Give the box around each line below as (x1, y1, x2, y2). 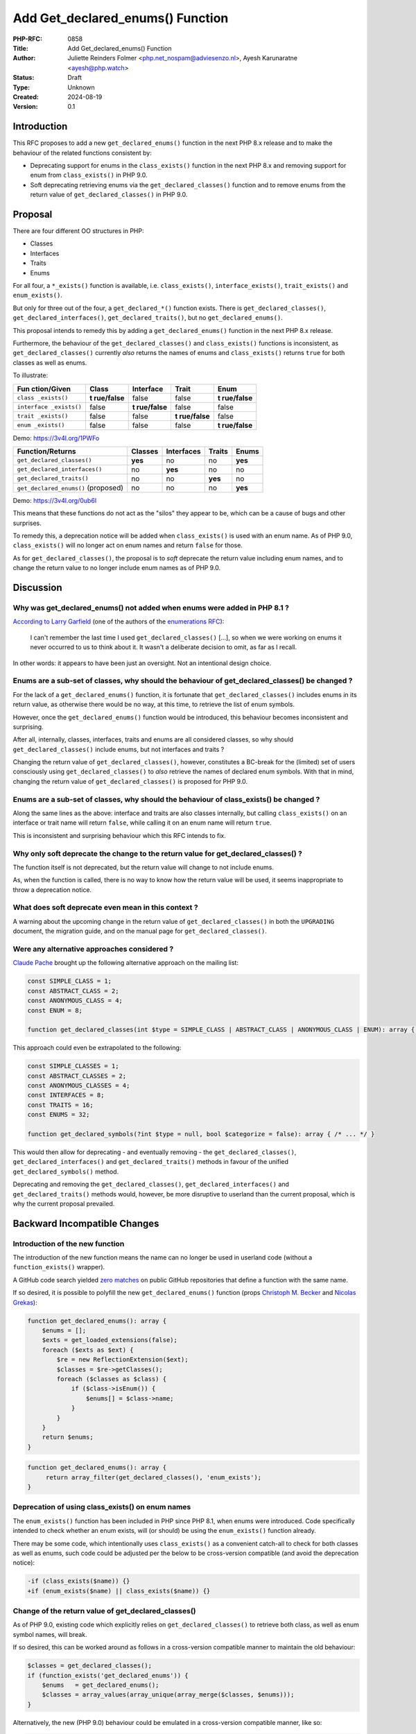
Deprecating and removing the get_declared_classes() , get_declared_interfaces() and (12, 1180, 289, 1189)
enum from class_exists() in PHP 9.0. (30, 171, 148, 180)
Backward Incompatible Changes (12, 1217, 159, 1229)
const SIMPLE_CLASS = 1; (27, 977, 112, 985)
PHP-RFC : (12, 35, 43, 43)
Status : (12, 74, 35, 82)
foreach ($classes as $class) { (56, 1375, 166, 1383)
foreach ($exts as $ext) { (42, 1346, 135, 1354)
